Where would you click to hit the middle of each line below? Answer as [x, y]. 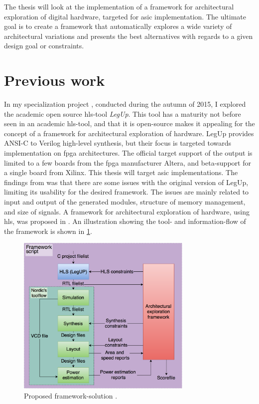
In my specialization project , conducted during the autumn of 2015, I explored [125, 104]
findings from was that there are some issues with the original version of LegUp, [126, 182]
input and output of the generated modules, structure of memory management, [125, 202]
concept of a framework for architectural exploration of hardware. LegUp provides [129, 133]
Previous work [55, 80]
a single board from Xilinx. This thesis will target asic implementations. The [121, 172]
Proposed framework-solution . [71, 395]
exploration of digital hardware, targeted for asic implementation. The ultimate [125, 16]
